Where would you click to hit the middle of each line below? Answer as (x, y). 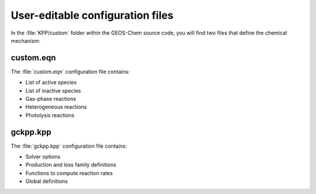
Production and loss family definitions (71, 165)
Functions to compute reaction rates (69, 173)
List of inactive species (53, 90)
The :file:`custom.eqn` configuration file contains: (70, 72)
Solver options (43, 157)
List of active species (51, 83)
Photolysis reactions (50, 115)
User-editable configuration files (92, 15)
